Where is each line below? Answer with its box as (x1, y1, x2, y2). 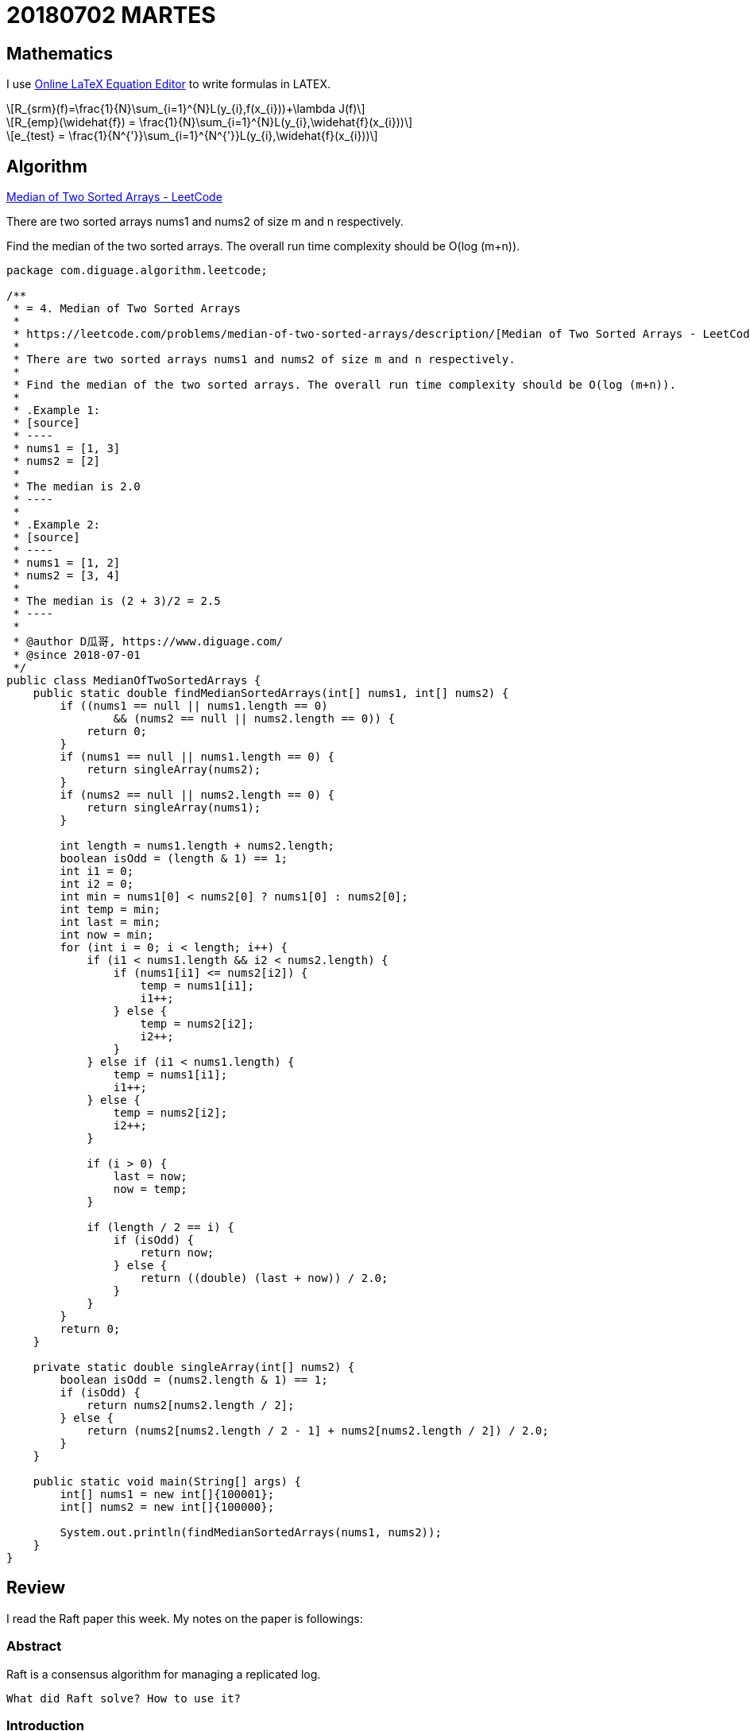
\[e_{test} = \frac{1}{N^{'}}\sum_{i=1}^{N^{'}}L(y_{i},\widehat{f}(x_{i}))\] (6, 129, 378, 143)
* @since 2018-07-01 (13, 649, 141, 662)
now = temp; (113, 1183, 187, 1196)
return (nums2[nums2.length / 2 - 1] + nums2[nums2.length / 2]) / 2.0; (87, 1424, 549, 1438)
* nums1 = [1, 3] (13, 442, 121, 455)
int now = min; (60, 928, 154, 942)
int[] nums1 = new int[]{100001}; (60, 1488, 275, 1501)
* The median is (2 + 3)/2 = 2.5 (13, 594, 221, 608)
